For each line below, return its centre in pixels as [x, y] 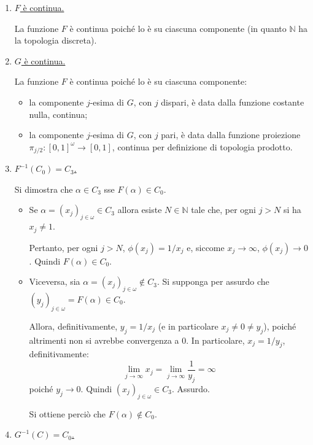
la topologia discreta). [56, 40]
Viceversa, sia [55, 281]
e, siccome [206, 247]
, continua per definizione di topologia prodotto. [202, 146]
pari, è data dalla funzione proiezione [231, 135]
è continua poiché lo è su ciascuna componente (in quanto [178, 28]
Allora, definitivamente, [73, 326]
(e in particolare [188, 326]
